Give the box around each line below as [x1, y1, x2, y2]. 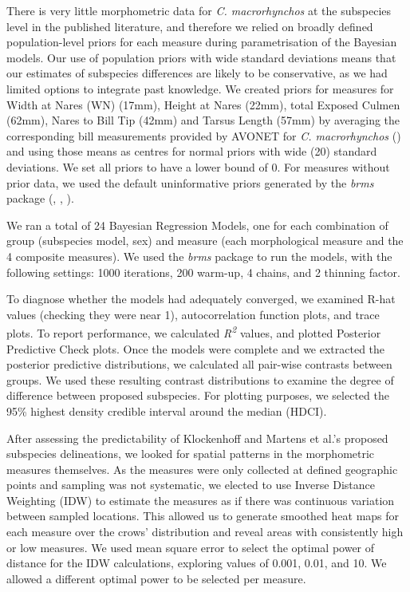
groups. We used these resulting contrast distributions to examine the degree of [6, 371, 394, 388]
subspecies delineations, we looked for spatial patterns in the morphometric [6, 445, 375, 462]
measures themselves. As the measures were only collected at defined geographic [6, 460, 398, 477]
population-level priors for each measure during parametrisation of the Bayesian [6, 34, 397, 50]
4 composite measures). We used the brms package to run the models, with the [6, 247, 392, 264]
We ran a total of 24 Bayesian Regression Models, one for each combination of [6, 216, 388, 233]
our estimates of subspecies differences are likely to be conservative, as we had [6, 65, 388, 81]
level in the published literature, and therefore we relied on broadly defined [6, 18, 373, 34]
